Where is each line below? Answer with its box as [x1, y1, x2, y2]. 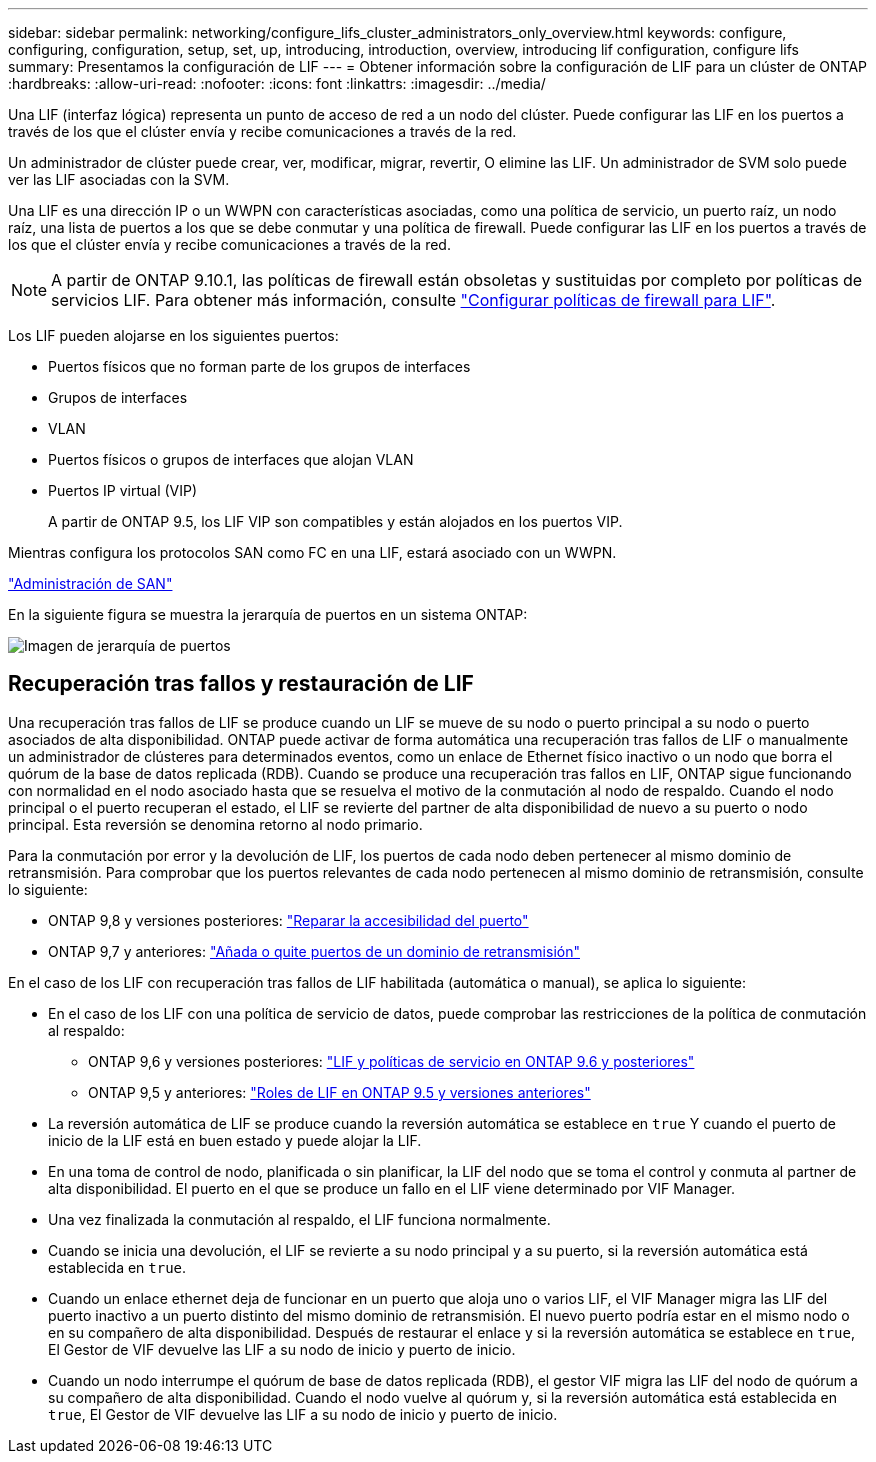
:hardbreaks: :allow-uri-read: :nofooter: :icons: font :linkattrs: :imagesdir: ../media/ [8, 75, 546, 92]
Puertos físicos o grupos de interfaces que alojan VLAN [48, 451, 414, 468]
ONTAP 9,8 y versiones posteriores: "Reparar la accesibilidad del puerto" [48, 911, 529, 929]
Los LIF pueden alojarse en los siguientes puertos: [8, 327, 339, 344]
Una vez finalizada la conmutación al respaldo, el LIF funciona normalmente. [48, 1210, 551, 1228]
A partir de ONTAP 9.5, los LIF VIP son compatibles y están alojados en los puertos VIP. [48, 513, 623, 530]
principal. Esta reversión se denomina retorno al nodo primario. [8, 815, 423, 833]
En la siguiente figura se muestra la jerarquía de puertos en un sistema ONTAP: [8, 606, 528, 623]
